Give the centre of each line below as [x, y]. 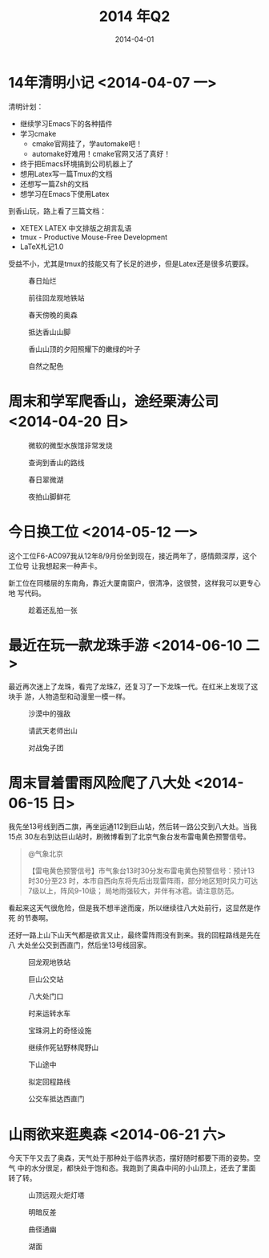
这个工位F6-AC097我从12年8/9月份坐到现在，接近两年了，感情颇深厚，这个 [133, 556]
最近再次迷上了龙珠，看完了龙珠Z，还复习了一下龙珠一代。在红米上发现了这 [133, 686]
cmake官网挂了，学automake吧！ [87, 143]
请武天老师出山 [53, 730]
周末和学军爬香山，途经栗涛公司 [114, 401]
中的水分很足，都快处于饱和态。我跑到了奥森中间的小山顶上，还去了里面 [137, 1168]
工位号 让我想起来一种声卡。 [55, 566]
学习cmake [38, 133]
